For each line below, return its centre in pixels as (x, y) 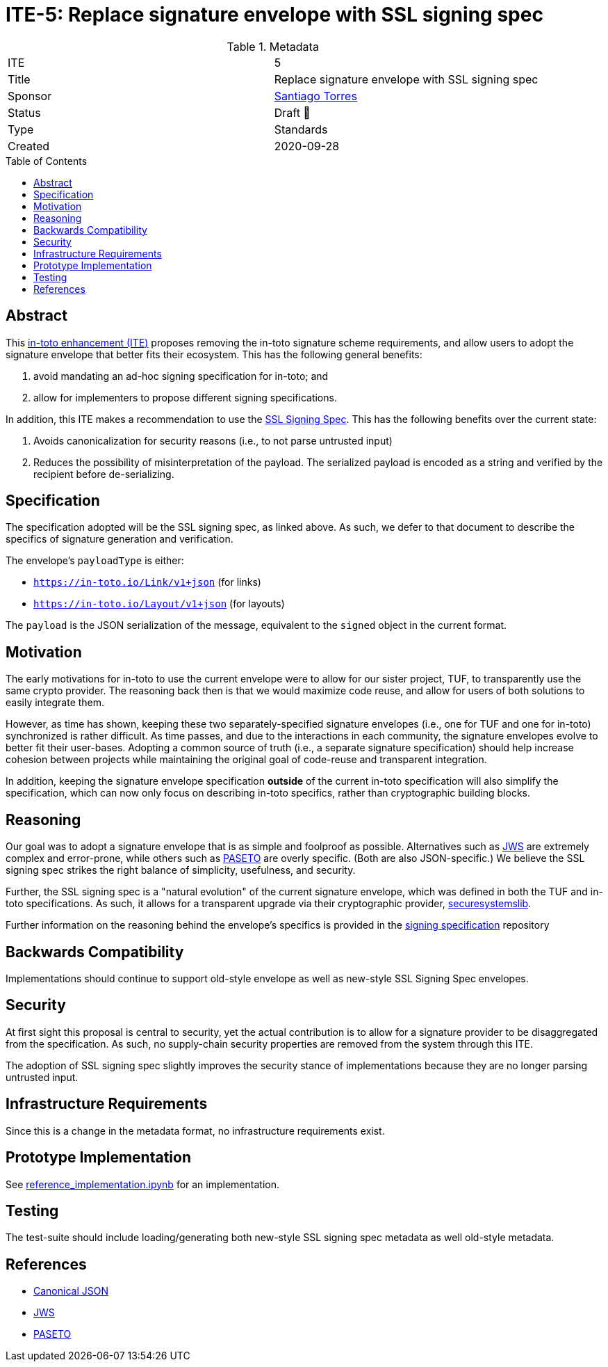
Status (24, 112)
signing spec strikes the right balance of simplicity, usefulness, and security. (181, 870)
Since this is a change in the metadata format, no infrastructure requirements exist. (195, 1130)
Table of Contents (47, 161)
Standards (301, 129)
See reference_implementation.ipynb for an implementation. (142, 1184)
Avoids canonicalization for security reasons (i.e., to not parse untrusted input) (213, 440)
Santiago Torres (315, 96)
